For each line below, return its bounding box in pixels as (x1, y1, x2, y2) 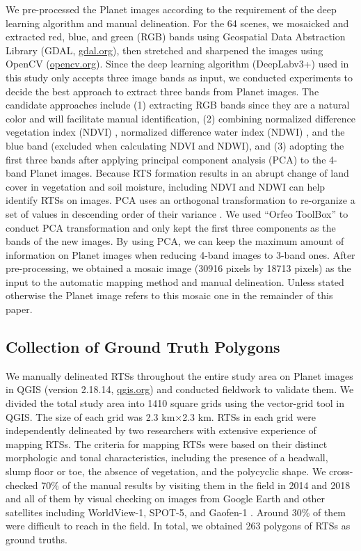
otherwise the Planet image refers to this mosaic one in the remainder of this (6, 288, 333, 303)
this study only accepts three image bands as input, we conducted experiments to (6, 70, 353, 84)
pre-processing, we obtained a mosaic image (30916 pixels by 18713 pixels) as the (6, 261, 351, 275)
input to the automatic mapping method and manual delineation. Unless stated (6, 274, 344, 289)
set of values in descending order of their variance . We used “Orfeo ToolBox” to (6, 206, 348, 221)
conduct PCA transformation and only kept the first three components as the (6, 220, 336, 234)
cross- (329, 464, 353, 479)
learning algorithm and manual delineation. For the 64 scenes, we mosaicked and (6, 15, 349, 30)
